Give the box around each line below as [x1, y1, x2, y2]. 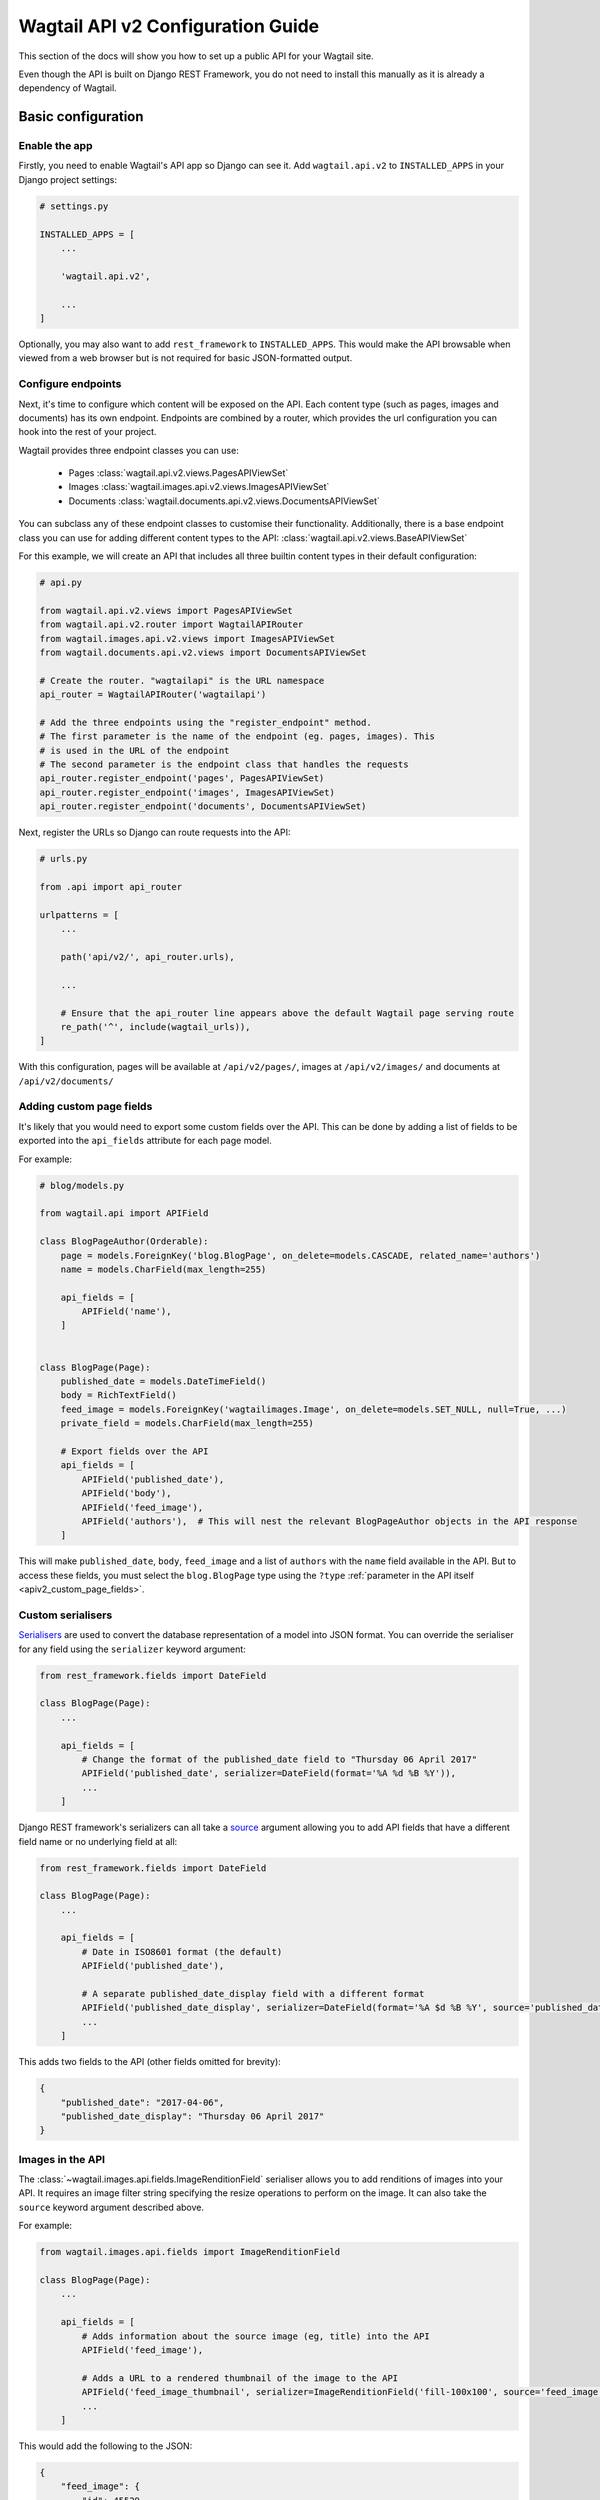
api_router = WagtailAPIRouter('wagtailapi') [39, 689, 267, 700]
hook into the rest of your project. [18, 426, 157, 438]
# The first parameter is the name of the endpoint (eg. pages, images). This [39, 731, 435, 742]
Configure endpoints [18, 377, 122, 391]
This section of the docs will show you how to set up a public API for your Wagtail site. [18, 50, 374, 62]
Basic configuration [18, 108, 144, 125]
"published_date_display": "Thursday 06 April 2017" [60, 2110, 325, 2122]
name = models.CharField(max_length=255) [60, 1263, 267, 1275]
